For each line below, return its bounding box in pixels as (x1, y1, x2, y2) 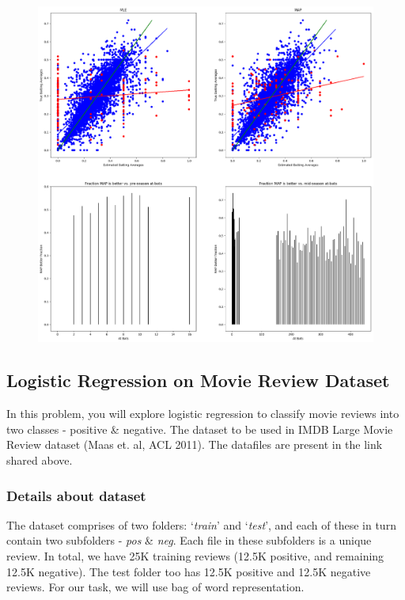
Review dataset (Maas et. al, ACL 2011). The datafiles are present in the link (6, 436, 383, 453)
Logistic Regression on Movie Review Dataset (6, 368, 390, 393)
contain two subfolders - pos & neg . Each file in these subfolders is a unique (6, 532, 372, 549)
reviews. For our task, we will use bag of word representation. (6, 579, 305, 595)
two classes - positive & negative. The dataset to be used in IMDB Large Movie (6, 420, 393, 437)
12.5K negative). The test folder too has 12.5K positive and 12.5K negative (6, 563, 371, 579)
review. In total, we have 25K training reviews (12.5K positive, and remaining (6, 547, 384, 564)
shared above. (6, 451, 73, 468)
